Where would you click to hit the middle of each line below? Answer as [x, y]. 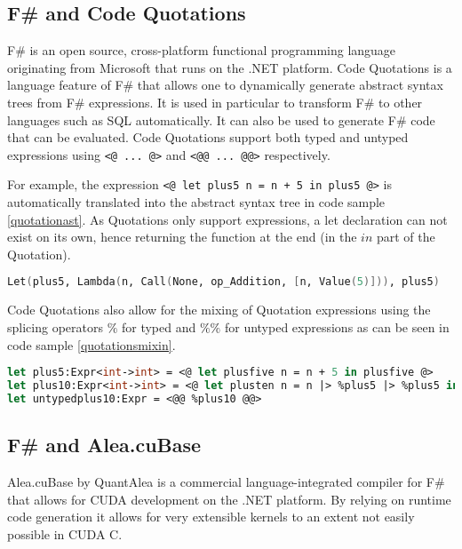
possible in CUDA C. [65, 533]
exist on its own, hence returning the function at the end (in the [182, 237]
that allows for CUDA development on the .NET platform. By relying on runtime [229, 499]
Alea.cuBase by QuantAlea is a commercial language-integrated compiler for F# [226, 481]
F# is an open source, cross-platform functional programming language [202, 50]
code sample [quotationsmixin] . [92, 344]
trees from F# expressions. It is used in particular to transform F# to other [215, 102]
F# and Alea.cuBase [104, 445]
